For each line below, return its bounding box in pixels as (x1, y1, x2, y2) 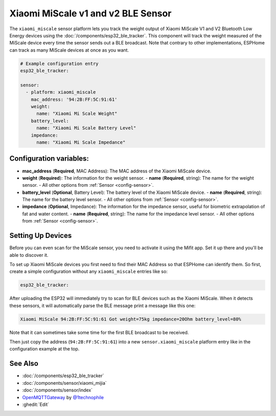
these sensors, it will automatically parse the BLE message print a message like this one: (9, 302, 196, 309)
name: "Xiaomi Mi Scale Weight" (36, 111, 118, 117)
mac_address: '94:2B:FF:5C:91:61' (31, 96, 118, 102)
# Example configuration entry (20, 60, 99, 67)
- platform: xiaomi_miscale (26, 90, 96, 95)
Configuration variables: (9, 154, 89, 163)
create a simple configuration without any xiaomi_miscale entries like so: (9, 269, 168, 275)
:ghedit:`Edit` (22, 401, 50, 407)
